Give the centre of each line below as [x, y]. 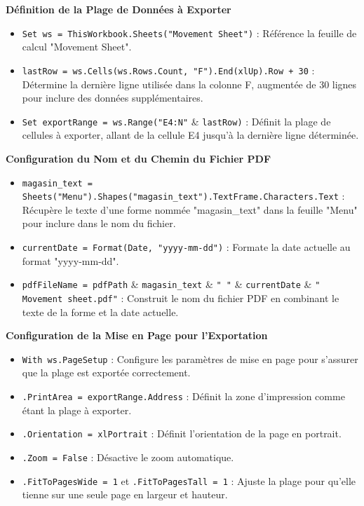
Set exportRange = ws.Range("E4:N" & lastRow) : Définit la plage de [176, 121]
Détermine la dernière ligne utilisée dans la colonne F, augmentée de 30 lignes [189, 84]
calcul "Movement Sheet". [77, 47]
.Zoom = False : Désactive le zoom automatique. [128, 457]
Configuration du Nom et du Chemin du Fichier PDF [139, 158]
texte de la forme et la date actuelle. [100, 312]
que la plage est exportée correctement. [106, 372]
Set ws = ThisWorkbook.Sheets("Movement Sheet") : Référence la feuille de [189, 33]
